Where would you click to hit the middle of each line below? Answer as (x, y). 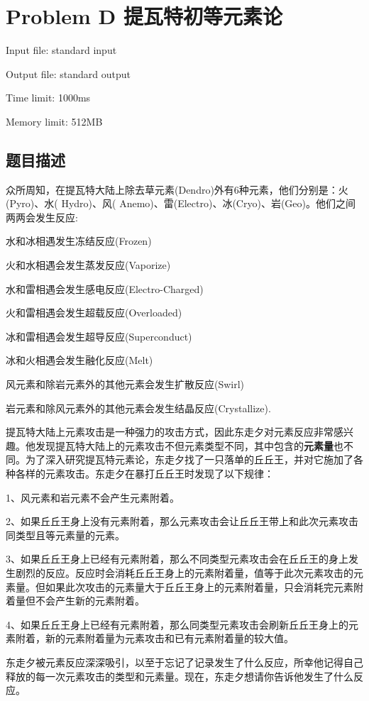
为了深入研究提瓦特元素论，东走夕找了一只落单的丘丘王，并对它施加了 (189, 459)
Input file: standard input (61, 50)
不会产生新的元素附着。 (90, 601)
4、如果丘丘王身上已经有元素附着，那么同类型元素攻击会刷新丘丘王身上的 (177, 624)
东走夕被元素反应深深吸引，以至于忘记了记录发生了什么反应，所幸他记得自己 (184, 662)
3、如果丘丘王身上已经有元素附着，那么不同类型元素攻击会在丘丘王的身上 (177, 559)
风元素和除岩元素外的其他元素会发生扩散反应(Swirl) (125, 384)
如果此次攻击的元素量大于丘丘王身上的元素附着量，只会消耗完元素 (199, 586)
